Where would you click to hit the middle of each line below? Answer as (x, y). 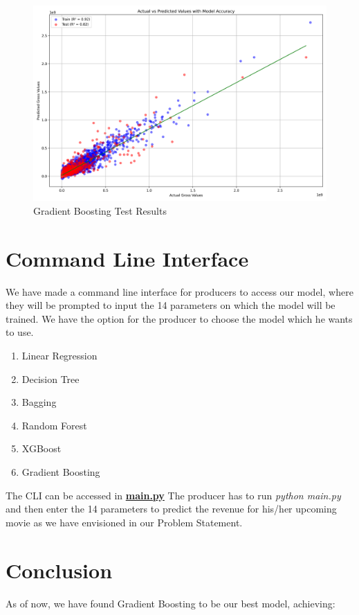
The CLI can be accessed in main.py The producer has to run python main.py (173, 495)
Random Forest (54, 425)
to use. (20, 332)
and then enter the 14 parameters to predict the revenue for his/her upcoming (171, 509)
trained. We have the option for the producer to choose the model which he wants (179, 318)
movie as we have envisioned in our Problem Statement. (124, 522)
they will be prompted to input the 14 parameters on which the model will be (171, 305)
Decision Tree (50, 378)
